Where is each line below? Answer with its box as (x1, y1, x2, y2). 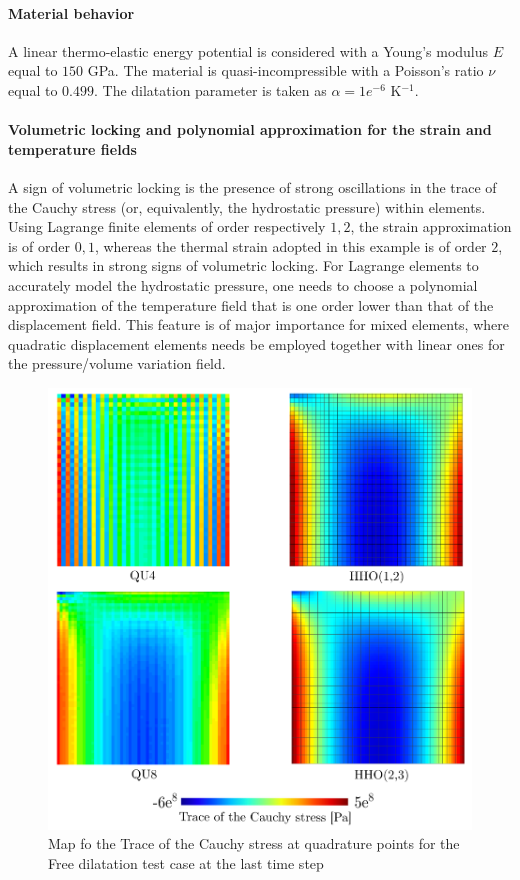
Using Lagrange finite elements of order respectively (8, 216, 326, 237)
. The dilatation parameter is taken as (93, 79, 327, 100)
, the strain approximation (350, 216, 512, 237)
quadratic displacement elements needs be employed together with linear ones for (8, 333, 505, 354)
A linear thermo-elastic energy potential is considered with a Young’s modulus (8, 40, 489, 61)
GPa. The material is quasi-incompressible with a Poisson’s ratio (87, 60, 484, 81)
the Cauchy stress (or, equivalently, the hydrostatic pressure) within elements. (8, 196, 486, 217)
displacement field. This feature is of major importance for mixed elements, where (8, 314, 509, 335)
